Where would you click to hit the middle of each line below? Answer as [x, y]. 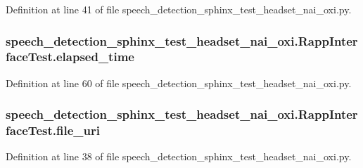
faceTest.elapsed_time [70, 57]
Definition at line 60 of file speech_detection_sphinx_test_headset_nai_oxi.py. [179, 83]
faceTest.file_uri [53, 130]
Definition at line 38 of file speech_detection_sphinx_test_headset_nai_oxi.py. [179, 156]
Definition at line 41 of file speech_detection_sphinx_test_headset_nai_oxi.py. [179, 9]
